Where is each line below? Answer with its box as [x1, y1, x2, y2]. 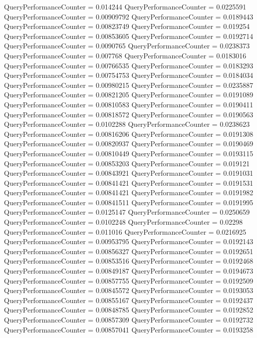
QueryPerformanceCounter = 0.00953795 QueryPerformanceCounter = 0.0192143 [4, 236, 254, 247]
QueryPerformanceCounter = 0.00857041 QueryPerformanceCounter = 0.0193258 [4, 324, 254, 335]
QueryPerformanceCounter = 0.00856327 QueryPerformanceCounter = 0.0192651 [4, 246, 254, 256]
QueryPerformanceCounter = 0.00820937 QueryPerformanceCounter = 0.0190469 [4, 138, 254, 149]
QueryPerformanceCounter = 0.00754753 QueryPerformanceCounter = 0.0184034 [4, 70, 254, 80]
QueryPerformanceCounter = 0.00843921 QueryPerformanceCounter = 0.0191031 [4, 168, 254, 178]
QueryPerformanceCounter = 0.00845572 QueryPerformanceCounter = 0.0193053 [4, 285, 254, 296]
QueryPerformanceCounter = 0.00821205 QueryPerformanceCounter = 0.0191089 [4, 89, 254, 100]
